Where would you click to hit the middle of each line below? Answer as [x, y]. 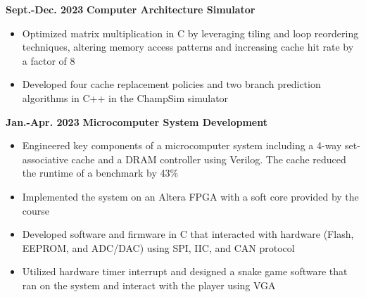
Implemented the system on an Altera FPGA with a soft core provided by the [190, 196]
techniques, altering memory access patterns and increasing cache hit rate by [188, 47]
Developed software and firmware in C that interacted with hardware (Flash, [188, 234]
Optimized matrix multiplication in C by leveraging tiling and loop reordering [190, 33]
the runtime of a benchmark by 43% [100, 173]
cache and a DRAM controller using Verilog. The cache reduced [209, 159]
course [36, 210]
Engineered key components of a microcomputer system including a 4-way [182, 145]
